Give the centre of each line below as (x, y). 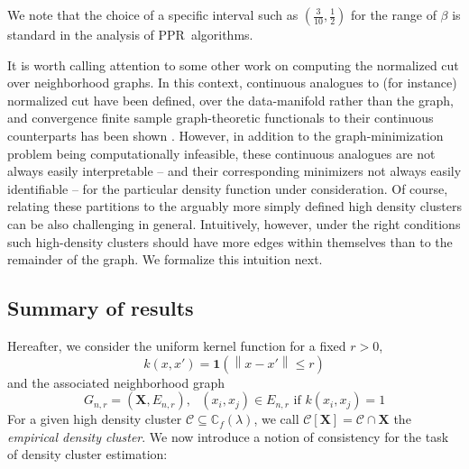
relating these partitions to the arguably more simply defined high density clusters (234, 206)
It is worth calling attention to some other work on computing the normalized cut (233, 64)
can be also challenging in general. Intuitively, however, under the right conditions (234, 223)
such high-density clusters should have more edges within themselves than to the (230, 241)
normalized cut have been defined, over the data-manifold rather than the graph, (230, 100)
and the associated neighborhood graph (116, 382)
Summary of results (101, 308)
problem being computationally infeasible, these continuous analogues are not (221, 153)
